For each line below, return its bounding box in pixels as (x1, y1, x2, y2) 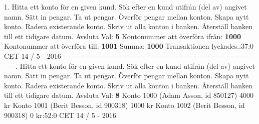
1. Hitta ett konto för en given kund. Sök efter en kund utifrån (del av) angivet (4, 2, 247, 12)
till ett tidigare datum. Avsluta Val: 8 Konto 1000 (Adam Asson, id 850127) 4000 (4, 90, 253, 100)
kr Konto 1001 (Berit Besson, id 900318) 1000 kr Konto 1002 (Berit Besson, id (4, 99, 245, 110)
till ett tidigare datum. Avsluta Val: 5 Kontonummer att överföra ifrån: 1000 (4, 31, 241, 41)
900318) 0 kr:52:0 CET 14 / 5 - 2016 (4, 109, 116, 120)
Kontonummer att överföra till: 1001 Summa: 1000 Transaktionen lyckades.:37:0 (4, 41, 253, 51)
